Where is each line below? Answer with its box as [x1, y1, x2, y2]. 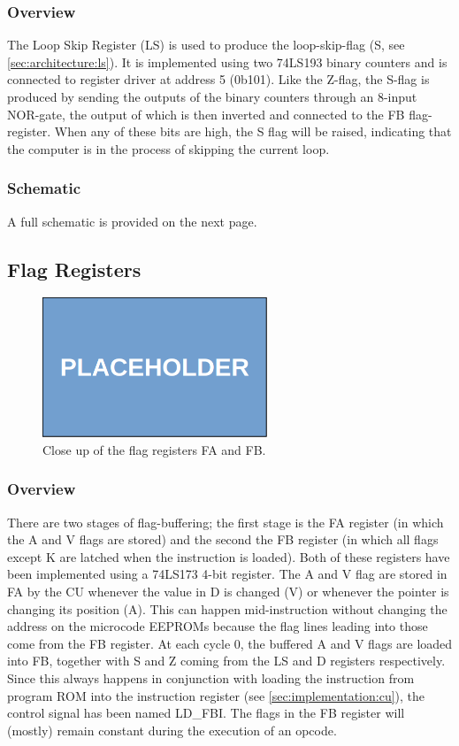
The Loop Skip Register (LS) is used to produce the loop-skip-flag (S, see [7, 35, 405, 54]
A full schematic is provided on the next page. [7, 211, 257, 230]
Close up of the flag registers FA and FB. [42, 440, 266, 458]
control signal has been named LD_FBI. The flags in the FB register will [7, 704, 405, 722]
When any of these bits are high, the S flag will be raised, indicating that [54, 122, 452, 141]
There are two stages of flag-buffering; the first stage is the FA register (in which [7, 512, 444, 531]
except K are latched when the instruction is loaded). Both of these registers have [7, 547, 450, 565]
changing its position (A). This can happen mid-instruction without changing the [7, 599, 448, 618]
